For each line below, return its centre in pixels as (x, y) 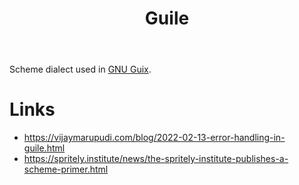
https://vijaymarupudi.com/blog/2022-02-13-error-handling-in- (154, 138)
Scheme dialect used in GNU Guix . (80, 69)
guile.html (44, 148)
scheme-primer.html (66, 169)
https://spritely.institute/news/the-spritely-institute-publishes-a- (156, 159)
